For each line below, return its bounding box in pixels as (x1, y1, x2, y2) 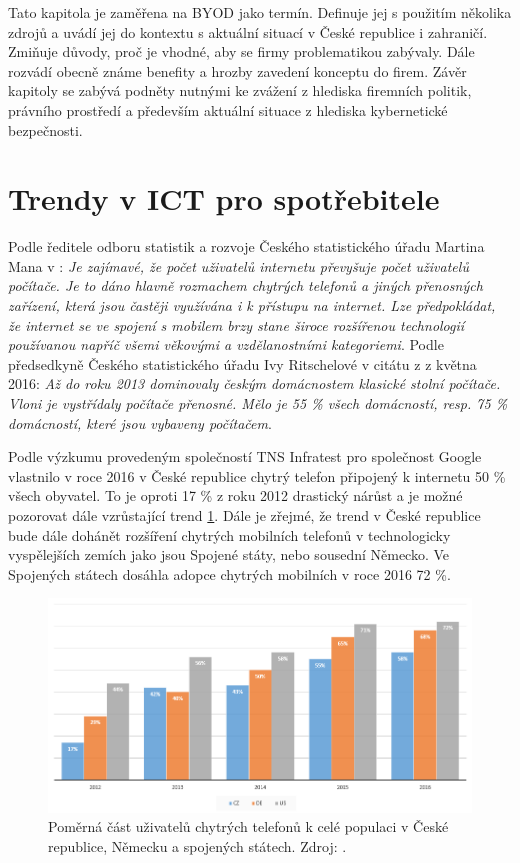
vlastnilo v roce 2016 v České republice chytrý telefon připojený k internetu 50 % (8, 465, 506, 486)
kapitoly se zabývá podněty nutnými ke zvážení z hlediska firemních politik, (8, 80, 472, 101)
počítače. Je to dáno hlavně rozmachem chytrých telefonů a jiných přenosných (8, 275, 483, 296)
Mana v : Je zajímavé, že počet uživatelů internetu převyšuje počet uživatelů (8, 255, 469, 276)
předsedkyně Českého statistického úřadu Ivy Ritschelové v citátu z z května (8, 353, 477, 374)
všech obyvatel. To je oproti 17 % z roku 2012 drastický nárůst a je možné (8, 485, 463, 506)
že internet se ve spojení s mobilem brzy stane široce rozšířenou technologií (8, 314, 465, 335)
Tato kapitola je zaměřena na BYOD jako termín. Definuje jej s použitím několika (8, 2, 512, 22)
